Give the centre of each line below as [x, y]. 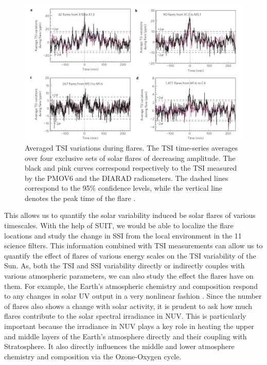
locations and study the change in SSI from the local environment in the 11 [123, 235]
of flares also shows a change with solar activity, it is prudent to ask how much [128, 306]
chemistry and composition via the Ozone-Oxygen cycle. [93, 356]
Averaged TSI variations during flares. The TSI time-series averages [131, 147]
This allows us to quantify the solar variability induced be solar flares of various [130, 215]
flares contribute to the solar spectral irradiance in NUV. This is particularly [125, 316]
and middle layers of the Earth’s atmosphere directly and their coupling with [126, 336]
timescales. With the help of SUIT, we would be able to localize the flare [119, 225]
